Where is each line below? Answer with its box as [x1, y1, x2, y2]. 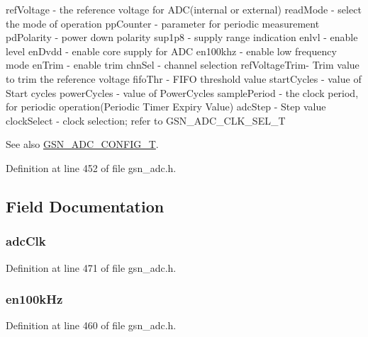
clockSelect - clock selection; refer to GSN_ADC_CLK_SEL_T [6, 113, 286, 127]
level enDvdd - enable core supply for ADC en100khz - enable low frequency [6, 43, 337, 58]
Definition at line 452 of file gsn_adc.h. [6, 160, 177, 175]
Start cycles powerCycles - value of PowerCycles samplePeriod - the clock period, [6, 85, 359, 100]
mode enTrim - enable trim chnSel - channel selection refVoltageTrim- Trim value [6, 57, 359, 72]
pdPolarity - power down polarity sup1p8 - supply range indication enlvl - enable [6, 30, 358, 45]
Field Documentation [6, 195, 165, 217]
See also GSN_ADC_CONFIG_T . [6, 137, 159, 152]
